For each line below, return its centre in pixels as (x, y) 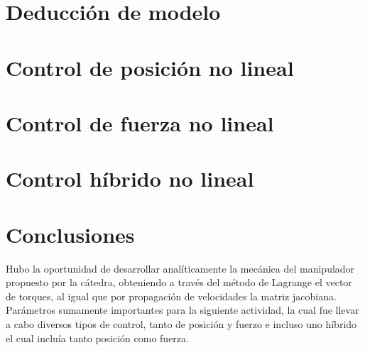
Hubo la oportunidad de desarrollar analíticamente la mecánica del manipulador (180, 268)
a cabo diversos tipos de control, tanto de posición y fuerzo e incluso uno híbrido (181, 324)
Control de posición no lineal (150, 67)
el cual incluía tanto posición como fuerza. (97, 338)
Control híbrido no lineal (130, 179)
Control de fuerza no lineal (140, 122)
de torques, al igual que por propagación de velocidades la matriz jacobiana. (171, 296)
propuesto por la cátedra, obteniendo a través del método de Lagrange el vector (179, 282)
